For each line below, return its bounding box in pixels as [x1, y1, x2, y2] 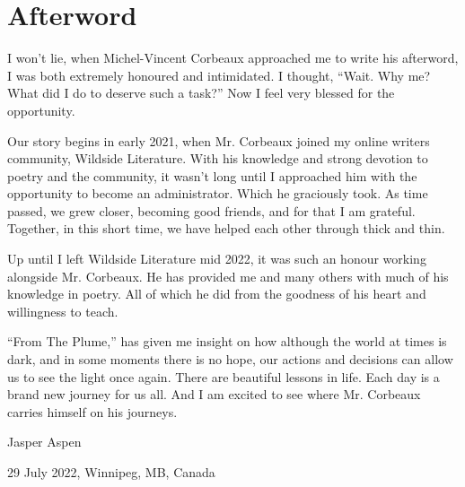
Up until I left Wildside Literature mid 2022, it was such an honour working [7, 249, 426, 268]
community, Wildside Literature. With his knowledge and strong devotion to [7, 149, 428, 168]
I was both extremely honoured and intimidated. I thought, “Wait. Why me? [7, 65, 431, 84]
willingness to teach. [7, 301, 118, 320]
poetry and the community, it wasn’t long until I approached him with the [7, 166, 417, 185]
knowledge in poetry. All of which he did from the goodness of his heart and [7, 284, 426, 303]
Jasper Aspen [7, 432, 82, 451]
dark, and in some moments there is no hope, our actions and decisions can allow [7, 350, 453, 369]
